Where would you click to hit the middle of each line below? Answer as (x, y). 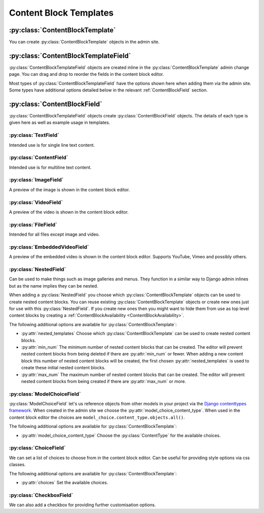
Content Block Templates (61, 13)
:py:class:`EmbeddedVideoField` (49, 247)
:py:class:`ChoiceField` (37, 448)
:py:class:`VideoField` (36, 202)
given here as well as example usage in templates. (60, 123)
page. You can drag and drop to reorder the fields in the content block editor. (87, 74)
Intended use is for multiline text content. (50, 167)
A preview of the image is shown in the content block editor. (69, 190)
